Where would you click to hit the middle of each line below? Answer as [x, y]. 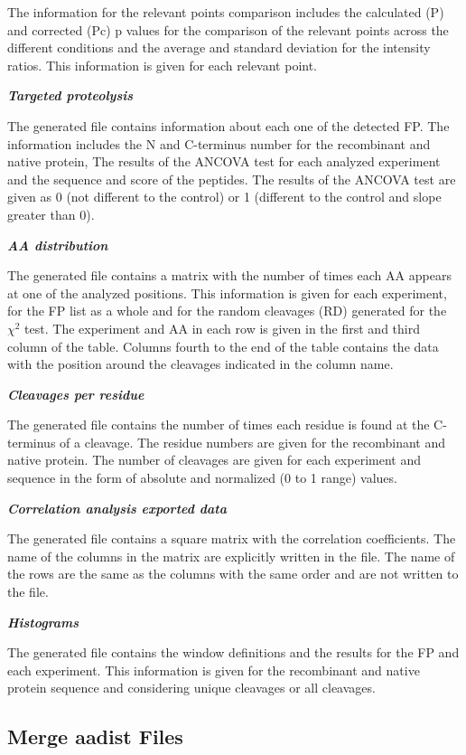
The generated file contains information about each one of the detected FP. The [228, 125]
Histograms [43, 622]
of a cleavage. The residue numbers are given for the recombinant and [252, 442]
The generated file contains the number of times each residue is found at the [219, 425]
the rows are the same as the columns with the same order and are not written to [233, 574]
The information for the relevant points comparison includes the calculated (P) [226, 12]
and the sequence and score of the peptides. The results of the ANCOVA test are [232, 179]
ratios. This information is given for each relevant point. [163, 65]
